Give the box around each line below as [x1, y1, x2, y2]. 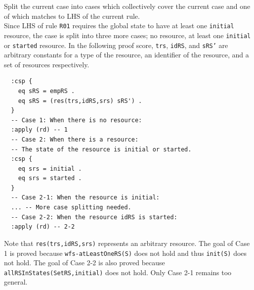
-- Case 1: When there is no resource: [11, 116, 142, 124]
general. [4, 277, 28, 287]
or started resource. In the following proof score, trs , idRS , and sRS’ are [4, 40, 228, 50]
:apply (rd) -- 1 [11, 126, 68, 134]
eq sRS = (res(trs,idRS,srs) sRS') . [18, 97, 142, 104]
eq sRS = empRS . [18, 87, 75, 95]
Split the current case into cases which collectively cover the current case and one [4, 1, 251, 11]
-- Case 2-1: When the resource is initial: [11, 194, 160, 201]
